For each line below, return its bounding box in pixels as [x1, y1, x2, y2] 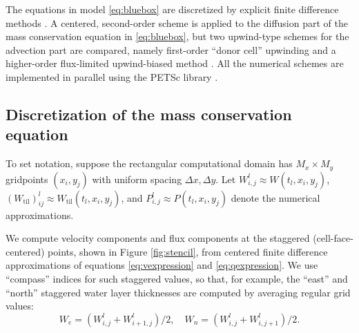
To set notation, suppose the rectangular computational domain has [6, 156, 293, 171]
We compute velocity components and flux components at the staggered [6, 231, 310, 245]
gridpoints [6, 171, 48, 186]
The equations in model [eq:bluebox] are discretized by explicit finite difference [6, 2, 339, 16]
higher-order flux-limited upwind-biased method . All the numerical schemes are [6, 56, 344, 70]
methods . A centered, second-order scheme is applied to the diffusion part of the [6, 15, 348, 30]
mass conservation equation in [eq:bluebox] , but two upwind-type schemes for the [6, 29, 349, 44]
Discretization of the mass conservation [6, 103, 292, 124]
